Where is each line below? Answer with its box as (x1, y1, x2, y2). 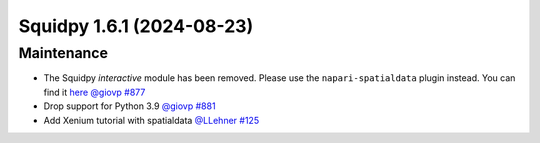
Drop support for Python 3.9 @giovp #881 (43, 100, 216, 112)
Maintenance (18, 44, 109, 62)
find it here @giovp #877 (43, 86, 146, 98)
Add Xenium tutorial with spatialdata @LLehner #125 (43, 114, 260, 126)
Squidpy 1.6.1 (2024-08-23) (18, 15, 254, 37)
